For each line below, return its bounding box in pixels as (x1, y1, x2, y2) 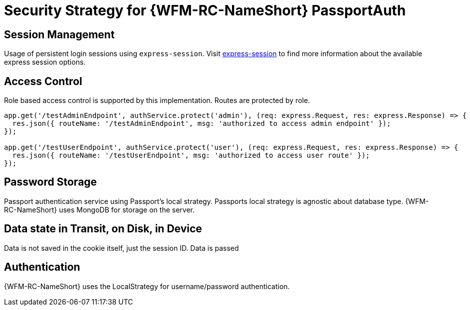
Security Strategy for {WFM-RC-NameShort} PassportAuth (4, 2, 406, 19)
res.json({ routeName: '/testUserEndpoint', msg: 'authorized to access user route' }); (12, 151, 370, 160)
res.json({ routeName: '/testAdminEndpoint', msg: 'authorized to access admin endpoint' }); (12, 119, 391, 128)
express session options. (4, 58, 86, 67)
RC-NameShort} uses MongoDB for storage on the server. (4, 205, 195, 214)
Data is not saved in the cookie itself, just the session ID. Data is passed (4, 243, 239, 252)
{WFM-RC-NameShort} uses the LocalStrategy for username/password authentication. (4, 282, 290, 291)
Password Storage (4, 176, 97, 189)
